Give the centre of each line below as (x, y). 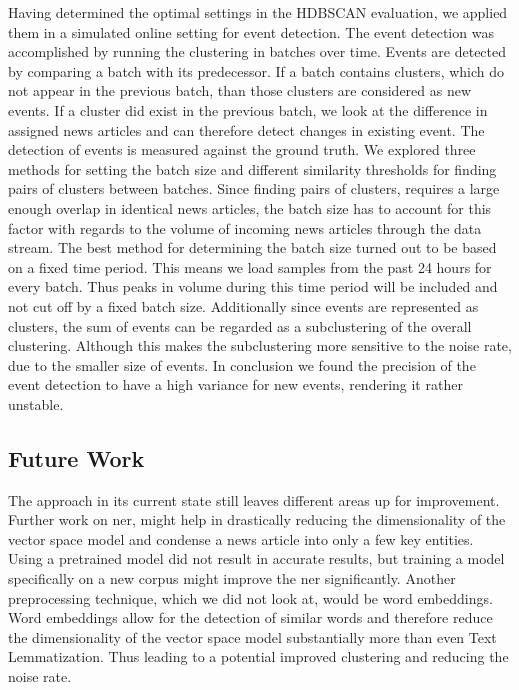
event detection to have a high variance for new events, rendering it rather (235, 384)
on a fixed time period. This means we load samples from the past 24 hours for (250, 266)
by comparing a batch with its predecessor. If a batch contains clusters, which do (256, 70)
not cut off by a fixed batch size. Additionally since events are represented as (243, 305)
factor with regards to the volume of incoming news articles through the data (245, 227)
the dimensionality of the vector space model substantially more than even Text (252, 636)
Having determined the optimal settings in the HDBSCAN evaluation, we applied (258, 12)
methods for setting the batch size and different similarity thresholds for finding (252, 168)
